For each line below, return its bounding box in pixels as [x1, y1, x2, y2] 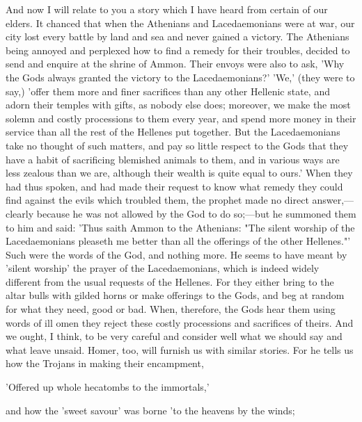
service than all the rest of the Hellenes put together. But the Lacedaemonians [6, 124, 340, 139]
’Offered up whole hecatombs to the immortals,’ [6, 380, 210, 394]
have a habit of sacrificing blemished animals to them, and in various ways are [6, 152, 340, 166]
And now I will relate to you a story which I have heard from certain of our [6, 2, 328, 16]
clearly [6, 206, 34, 220]
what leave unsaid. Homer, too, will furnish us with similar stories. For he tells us [6, 342, 354, 357]
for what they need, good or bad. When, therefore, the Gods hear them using [6, 302, 336, 316]
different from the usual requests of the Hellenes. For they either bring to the [6, 274, 334, 289]
